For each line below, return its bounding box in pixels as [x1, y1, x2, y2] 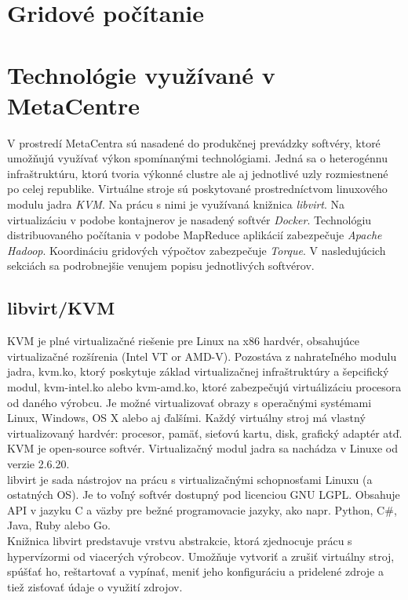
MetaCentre [7, 89, 140, 121]
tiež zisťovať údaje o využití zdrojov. [7, 578, 183, 595]
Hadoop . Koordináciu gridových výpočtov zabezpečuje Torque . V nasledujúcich [7, 242, 386, 258]
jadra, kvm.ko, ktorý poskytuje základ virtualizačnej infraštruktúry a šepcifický [7, 363, 389, 380]
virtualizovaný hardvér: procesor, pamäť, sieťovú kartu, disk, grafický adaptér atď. [7, 424, 403, 441]
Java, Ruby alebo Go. [7, 517, 111, 533]
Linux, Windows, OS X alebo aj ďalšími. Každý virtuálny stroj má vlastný [7, 409, 366, 426]
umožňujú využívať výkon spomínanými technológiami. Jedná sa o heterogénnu [7, 150, 388, 166]
